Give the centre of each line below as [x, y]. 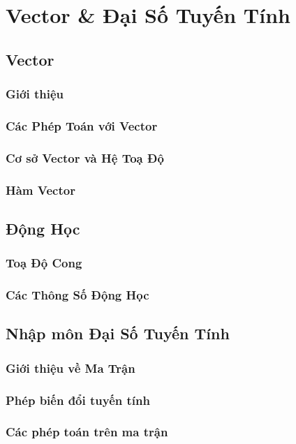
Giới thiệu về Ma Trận [71, 368]
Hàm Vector [40, 190]
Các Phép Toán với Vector [82, 125]
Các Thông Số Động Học [77, 295]
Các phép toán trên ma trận [87, 432]
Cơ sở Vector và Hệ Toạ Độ [85, 157]
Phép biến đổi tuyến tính [78, 400]
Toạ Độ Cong [44, 263]
